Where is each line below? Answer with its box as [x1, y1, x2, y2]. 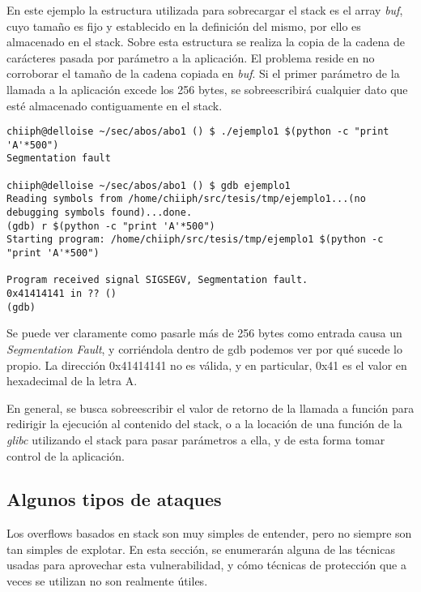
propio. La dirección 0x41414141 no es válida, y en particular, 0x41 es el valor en [6, 356, 407, 373]
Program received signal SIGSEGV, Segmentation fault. [6, 274, 308, 286]
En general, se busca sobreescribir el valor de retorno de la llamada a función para [6, 399, 415, 416]
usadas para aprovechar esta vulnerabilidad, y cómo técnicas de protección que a [6, 556, 406, 573]
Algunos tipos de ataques [6, 487, 222, 512]
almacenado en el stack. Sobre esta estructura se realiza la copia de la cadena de [6, 33, 405, 50]
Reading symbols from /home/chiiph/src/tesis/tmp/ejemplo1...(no [6, 193, 366, 205]
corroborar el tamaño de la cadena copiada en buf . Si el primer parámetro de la [6, 65, 400, 82]
